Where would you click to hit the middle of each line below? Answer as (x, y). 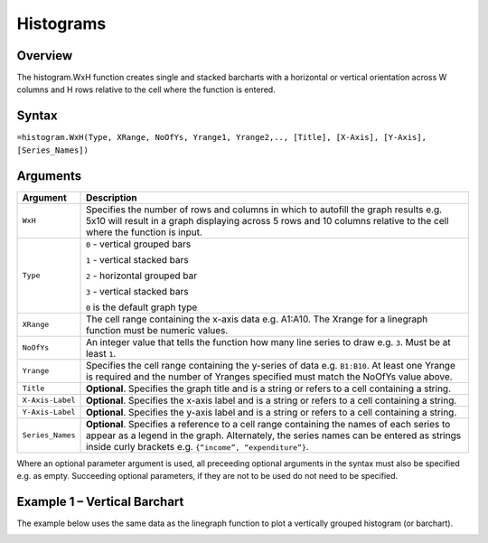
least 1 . (101, 353)
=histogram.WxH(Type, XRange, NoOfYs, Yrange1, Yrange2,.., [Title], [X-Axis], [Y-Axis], (221, 137)
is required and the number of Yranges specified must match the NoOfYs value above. (269, 377)
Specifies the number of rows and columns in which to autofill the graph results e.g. (264, 210)
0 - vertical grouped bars (139, 244)
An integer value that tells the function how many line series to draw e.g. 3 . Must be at (268, 342)
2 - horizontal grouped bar (142, 276)
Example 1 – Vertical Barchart (100, 501)
